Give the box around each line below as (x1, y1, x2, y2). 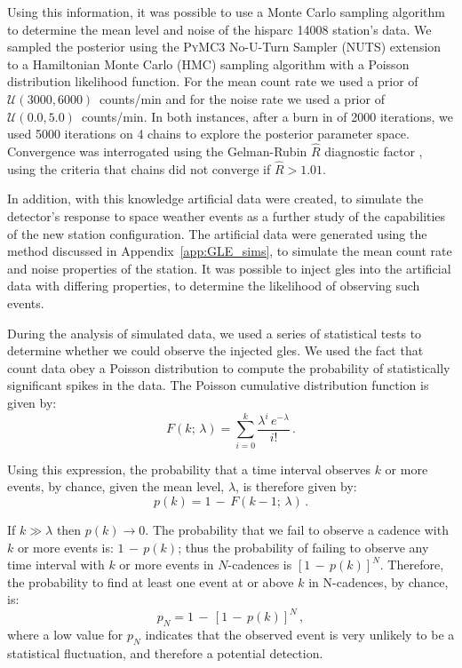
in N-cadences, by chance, (308, 572, 449, 591)
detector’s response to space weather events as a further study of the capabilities (7, 206, 446, 225)
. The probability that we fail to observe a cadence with (145, 520, 449, 538)
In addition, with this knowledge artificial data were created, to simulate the (7, 189, 424, 208)
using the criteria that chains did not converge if (7, 159, 271, 178)
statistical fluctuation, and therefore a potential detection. (7, 644, 323, 663)
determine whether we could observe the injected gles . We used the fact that (7, 341, 424, 360)
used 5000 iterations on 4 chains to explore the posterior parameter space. (7, 124, 410, 143)
